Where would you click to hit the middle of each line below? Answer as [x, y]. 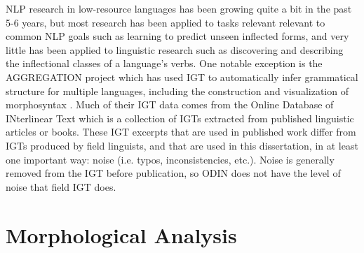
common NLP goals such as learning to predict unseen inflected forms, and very [177, 36]
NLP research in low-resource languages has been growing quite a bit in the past [179, 8]
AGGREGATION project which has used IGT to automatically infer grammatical [182, 77]
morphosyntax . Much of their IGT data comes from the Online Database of [170, 104]
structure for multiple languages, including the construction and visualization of [177, 91]
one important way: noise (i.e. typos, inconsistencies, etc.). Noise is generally [170, 159]
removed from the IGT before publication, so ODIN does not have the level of [173, 173]
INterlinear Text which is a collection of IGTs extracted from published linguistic [180, 118]
